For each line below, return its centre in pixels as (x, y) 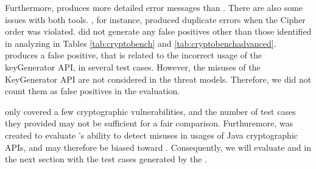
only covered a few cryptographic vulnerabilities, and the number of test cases (150, 111)
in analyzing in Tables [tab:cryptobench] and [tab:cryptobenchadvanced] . (141, 43)
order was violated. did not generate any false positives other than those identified (158, 31)
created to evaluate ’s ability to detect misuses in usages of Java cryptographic (151, 135)
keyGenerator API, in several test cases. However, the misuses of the (133, 67)
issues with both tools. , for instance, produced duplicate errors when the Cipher (155, 19)
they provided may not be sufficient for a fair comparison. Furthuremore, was (149, 123)
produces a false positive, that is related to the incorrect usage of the (134, 55)
